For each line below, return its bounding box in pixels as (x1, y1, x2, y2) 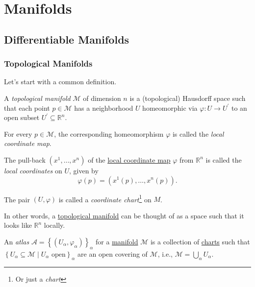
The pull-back (4, 154, 46, 165)
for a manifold (96, 236, 138, 246)
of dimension (83, 93, 121, 103)
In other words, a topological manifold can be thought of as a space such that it (4, 210, 244, 220)
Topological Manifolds (4, 57, 93, 70)
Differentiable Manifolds (4, 31, 129, 47)
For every (4, 128, 32, 139)
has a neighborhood (74, 102, 133, 113)
